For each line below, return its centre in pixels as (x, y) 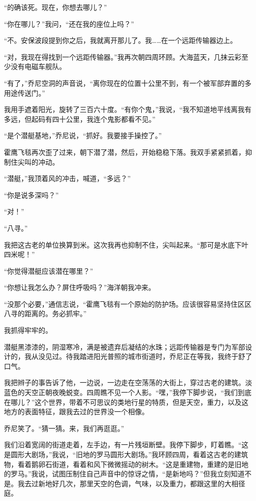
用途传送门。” (25, 92)
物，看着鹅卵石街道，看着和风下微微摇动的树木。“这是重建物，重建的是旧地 (126, 464)
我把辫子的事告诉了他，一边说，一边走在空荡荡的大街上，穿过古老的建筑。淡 (128, 382)
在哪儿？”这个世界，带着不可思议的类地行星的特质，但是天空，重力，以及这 (126, 402)
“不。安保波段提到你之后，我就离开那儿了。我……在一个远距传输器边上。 (121, 40)
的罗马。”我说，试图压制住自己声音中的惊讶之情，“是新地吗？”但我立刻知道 (124, 474)
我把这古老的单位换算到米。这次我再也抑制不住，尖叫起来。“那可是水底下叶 (126, 244)
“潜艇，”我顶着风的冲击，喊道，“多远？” (67, 178)
